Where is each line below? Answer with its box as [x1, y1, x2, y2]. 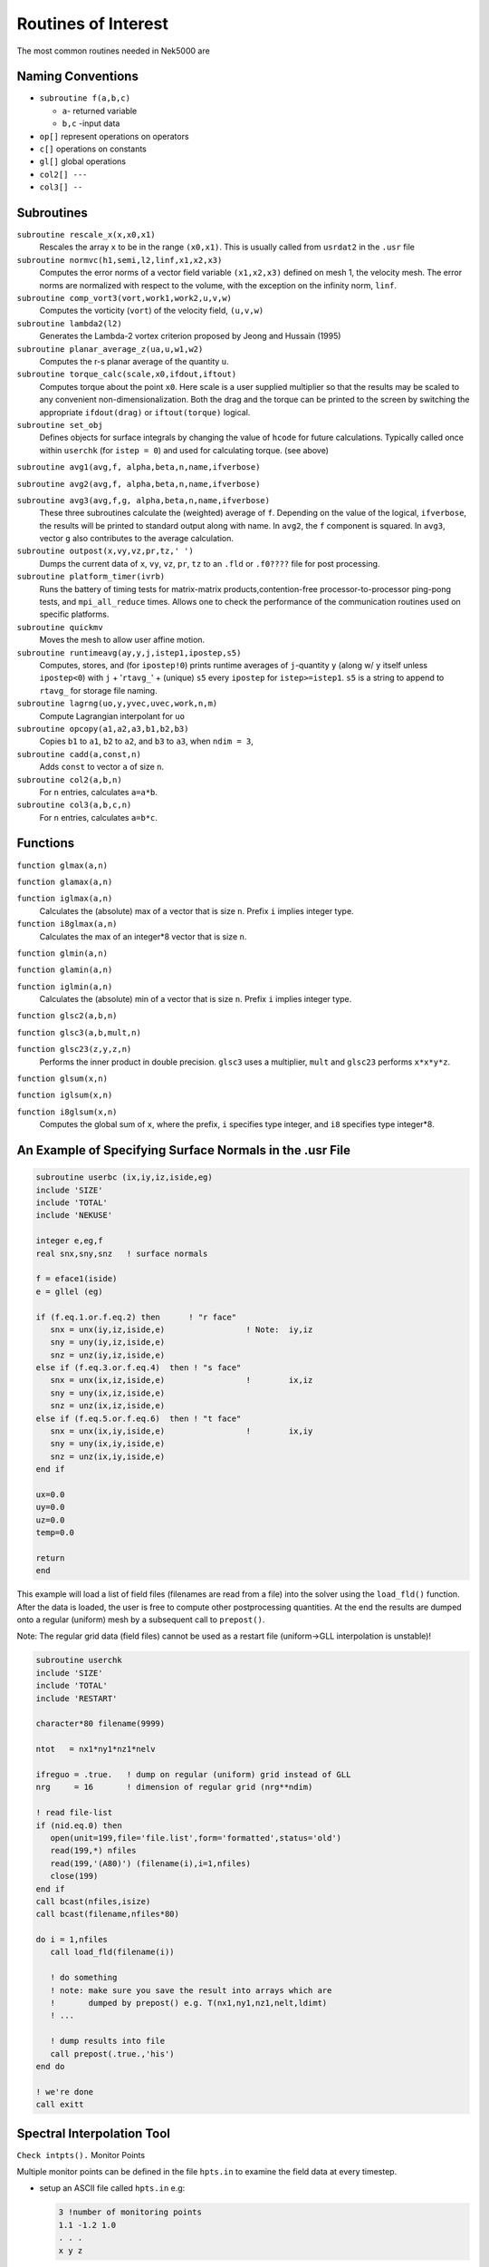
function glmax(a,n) [16, 860, 109, 871]
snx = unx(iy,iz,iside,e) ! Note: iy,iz [50, 1324, 313, 1335]
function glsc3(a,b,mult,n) [16, 1027, 142, 1037]
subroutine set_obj [16, 420, 103, 430]
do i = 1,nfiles [35, 1934, 109, 1945]
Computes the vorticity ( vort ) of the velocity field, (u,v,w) [39, 305, 264, 316]
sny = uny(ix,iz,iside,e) [50, 1387, 166, 1398]
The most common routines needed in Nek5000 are [16, 45, 210, 56]
